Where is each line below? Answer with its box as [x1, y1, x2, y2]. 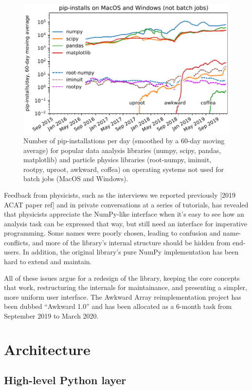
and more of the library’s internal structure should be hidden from [32, 237, 231, 247]
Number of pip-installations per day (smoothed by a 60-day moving [23, 135, 225, 145]
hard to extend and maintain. [4, 256, 92, 267]
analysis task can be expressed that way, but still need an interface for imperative [4, 218, 247, 228]
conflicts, [4, 237, 30, 247]
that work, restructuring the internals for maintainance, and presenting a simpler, [4, 282, 247, 292]
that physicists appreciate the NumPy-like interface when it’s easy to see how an [4, 209, 244, 219]
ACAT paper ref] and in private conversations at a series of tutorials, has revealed [4, 199, 249, 209]
